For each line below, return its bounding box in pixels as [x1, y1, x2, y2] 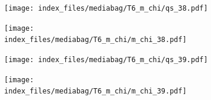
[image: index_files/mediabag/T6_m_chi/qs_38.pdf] [4, 4, 208, 12]
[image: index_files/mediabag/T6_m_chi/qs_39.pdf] [4, 55, 208, 64]
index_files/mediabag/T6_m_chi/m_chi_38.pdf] [4, 36, 187, 44]
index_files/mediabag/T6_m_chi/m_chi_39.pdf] [4, 87, 187, 96]
